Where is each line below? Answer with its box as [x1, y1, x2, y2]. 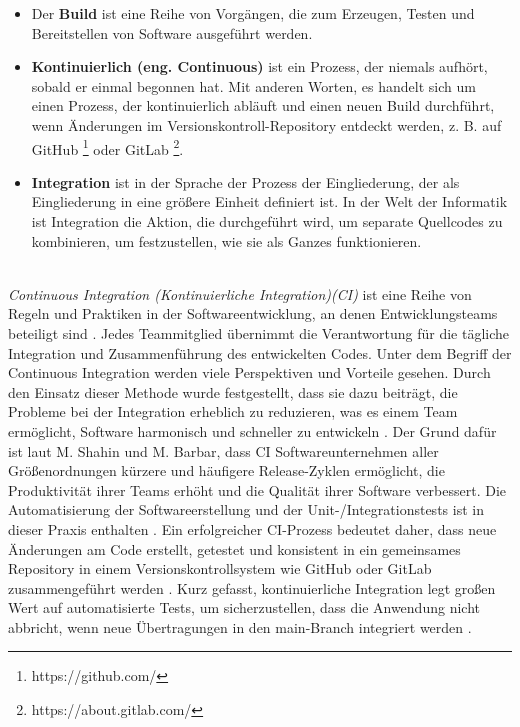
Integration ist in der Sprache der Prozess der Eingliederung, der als [31, 171, 460, 192]
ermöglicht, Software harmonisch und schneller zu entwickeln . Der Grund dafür [8, 420, 497, 441]
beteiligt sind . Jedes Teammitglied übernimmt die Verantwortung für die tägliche [8, 322, 510, 343]
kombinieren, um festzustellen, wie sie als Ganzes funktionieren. [31, 230, 422, 251]
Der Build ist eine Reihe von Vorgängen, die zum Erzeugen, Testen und [31, 3, 475, 23]
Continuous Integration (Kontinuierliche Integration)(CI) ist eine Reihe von [8, 283, 472, 304]
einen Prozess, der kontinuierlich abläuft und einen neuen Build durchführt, [31, 95, 495, 116]
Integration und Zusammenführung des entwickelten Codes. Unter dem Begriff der [8, 342, 512, 363]
